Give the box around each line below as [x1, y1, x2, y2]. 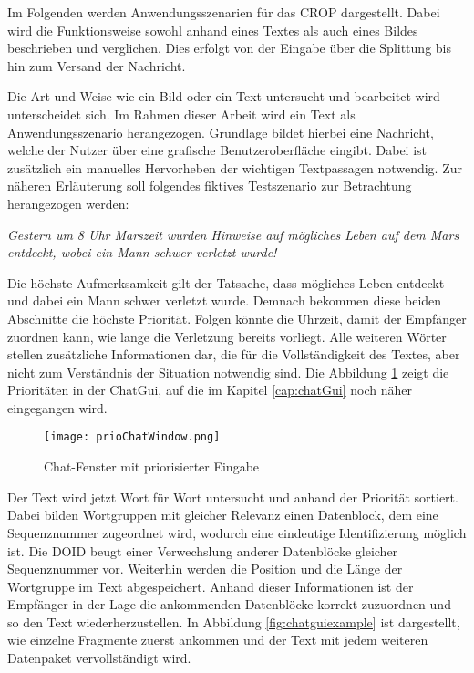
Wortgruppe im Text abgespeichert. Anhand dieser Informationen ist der [7, 576, 414, 595]
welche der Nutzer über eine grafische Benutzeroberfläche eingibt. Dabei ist [7, 140, 428, 160]
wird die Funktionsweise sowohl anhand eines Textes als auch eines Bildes [7, 20, 418, 39]
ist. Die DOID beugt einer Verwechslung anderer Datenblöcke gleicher [7, 541, 398, 560]
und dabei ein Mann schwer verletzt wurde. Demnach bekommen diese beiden [7, 291, 442, 310]
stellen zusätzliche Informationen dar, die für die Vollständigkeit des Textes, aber [7, 345, 460, 364]
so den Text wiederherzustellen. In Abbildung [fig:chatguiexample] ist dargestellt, [7, 612, 460, 631]
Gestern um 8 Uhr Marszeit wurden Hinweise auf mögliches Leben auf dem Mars [7, 224, 459, 243]
